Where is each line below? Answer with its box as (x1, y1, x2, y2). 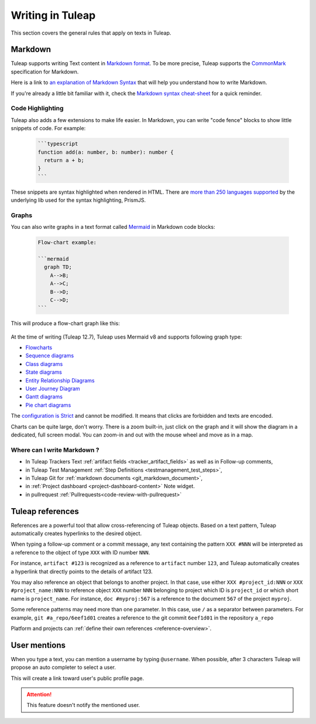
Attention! (26, 691, 52, 698)
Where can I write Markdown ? (11, 446, 99, 454)
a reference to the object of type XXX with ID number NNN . (11, 549, 150, 556)
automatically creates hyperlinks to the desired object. (11, 530, 142, 537)
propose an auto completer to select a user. (11, 664, 116, 671)
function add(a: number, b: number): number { (37, 148, 174, 155)
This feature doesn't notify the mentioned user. (26, 702, 140, 709)
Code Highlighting (11, 104, 64, 113)
